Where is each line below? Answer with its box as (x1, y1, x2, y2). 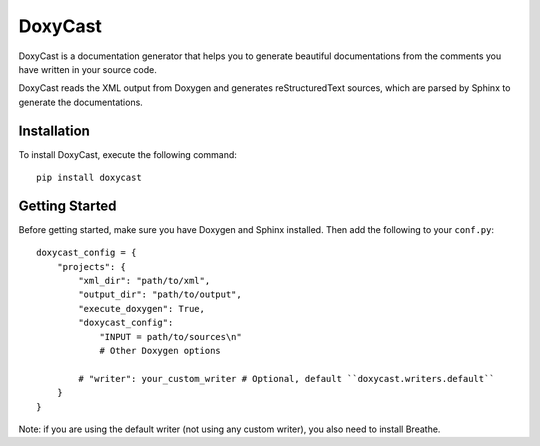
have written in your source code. (18, 63, 157, 75)
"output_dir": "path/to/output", (78, 289, 242, 300)
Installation (18, 122, 90, 139)
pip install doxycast (36, 172, 142, 184)
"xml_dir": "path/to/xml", (78, 275, 211, 287)
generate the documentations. (18, 96, 144, 108)
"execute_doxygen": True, (78, 303, 205, 314)
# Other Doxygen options (99, 345, 222, 357)
